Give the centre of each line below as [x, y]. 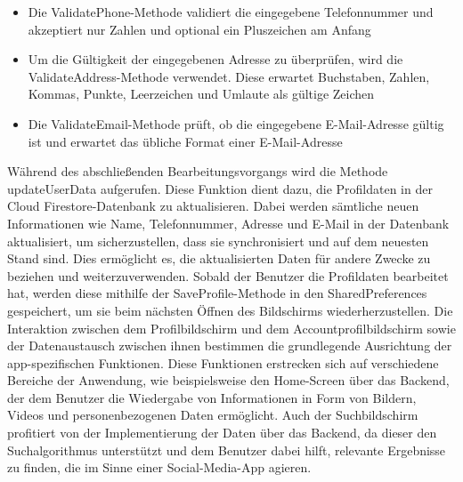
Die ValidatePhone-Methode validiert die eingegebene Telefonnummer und [231, 12]
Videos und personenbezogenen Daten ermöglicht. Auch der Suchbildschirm [213, 415]
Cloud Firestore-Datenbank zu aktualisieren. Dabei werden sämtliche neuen [213, 206]
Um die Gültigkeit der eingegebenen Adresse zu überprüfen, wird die [215, 59]
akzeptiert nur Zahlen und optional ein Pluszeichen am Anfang [199, 29]
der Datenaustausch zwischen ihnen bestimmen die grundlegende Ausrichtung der [230, 345]
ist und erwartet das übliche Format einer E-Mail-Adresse [185, 141]
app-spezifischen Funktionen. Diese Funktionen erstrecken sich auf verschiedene [223, 362]
